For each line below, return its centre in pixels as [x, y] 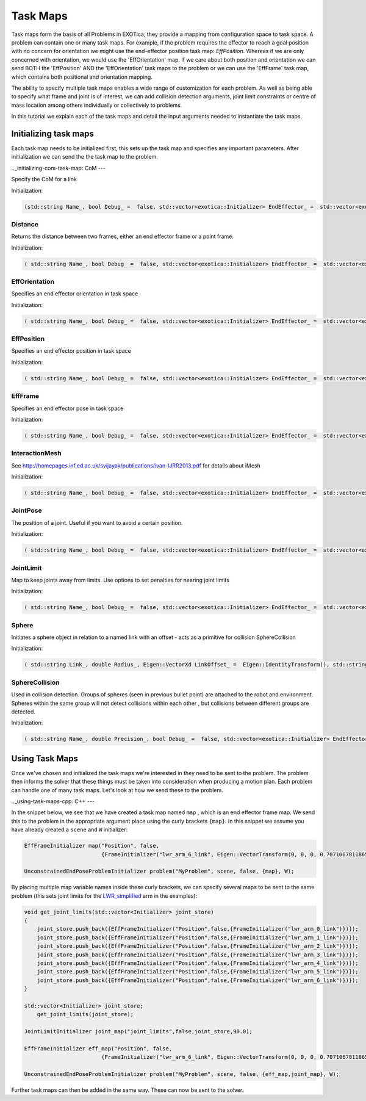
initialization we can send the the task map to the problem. [84, 157]
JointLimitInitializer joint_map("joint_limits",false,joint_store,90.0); [138, 1032]
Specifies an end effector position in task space [71, 351]
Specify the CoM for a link [44, 179]
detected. [23, 712]
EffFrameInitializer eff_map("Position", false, [98, 1049]
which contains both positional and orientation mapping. [82, 77]
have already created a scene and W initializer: [70, 829]
